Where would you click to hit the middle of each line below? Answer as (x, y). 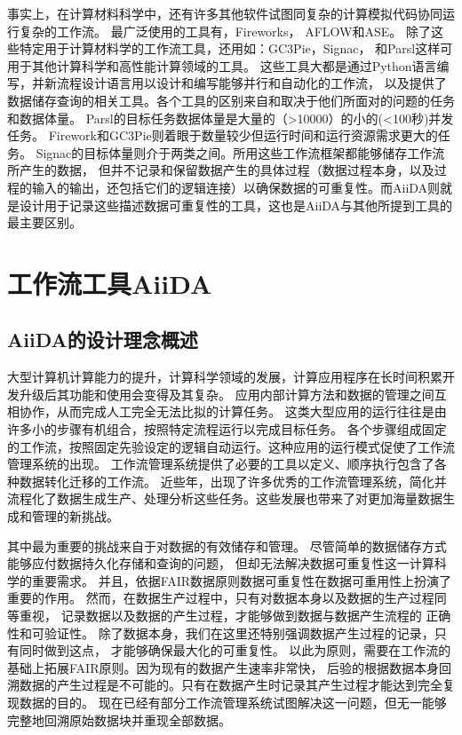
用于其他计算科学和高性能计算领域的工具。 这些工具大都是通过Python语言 (222, 65)
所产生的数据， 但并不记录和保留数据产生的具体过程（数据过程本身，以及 (221, 170)
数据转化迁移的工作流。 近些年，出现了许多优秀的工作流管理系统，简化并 (233, 481)
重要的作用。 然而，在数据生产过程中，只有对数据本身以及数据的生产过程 (221, 598)
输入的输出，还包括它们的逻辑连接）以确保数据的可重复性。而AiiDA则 (236, 187)
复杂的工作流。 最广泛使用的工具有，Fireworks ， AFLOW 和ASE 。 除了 (225, 31)
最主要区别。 (44, 222)
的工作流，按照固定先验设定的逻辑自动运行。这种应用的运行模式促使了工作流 (231, 446)
